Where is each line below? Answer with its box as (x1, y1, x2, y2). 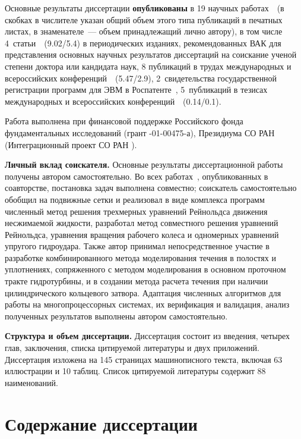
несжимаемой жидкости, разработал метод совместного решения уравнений (5, 217, 278, 229)
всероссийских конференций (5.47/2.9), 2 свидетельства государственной (5, 71, 277, 84)
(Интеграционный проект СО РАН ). (5, 138, 137, 150)
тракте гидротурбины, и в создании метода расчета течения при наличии (5, 275, 268, 287)
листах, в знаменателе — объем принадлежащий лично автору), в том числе (5, 25, 283, 37)
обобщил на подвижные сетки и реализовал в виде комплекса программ (5, 193, 265, 205)
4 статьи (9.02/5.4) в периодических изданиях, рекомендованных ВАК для (5, 36, 281, 49)
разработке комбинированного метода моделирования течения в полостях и (5, 251, 276, 264)
